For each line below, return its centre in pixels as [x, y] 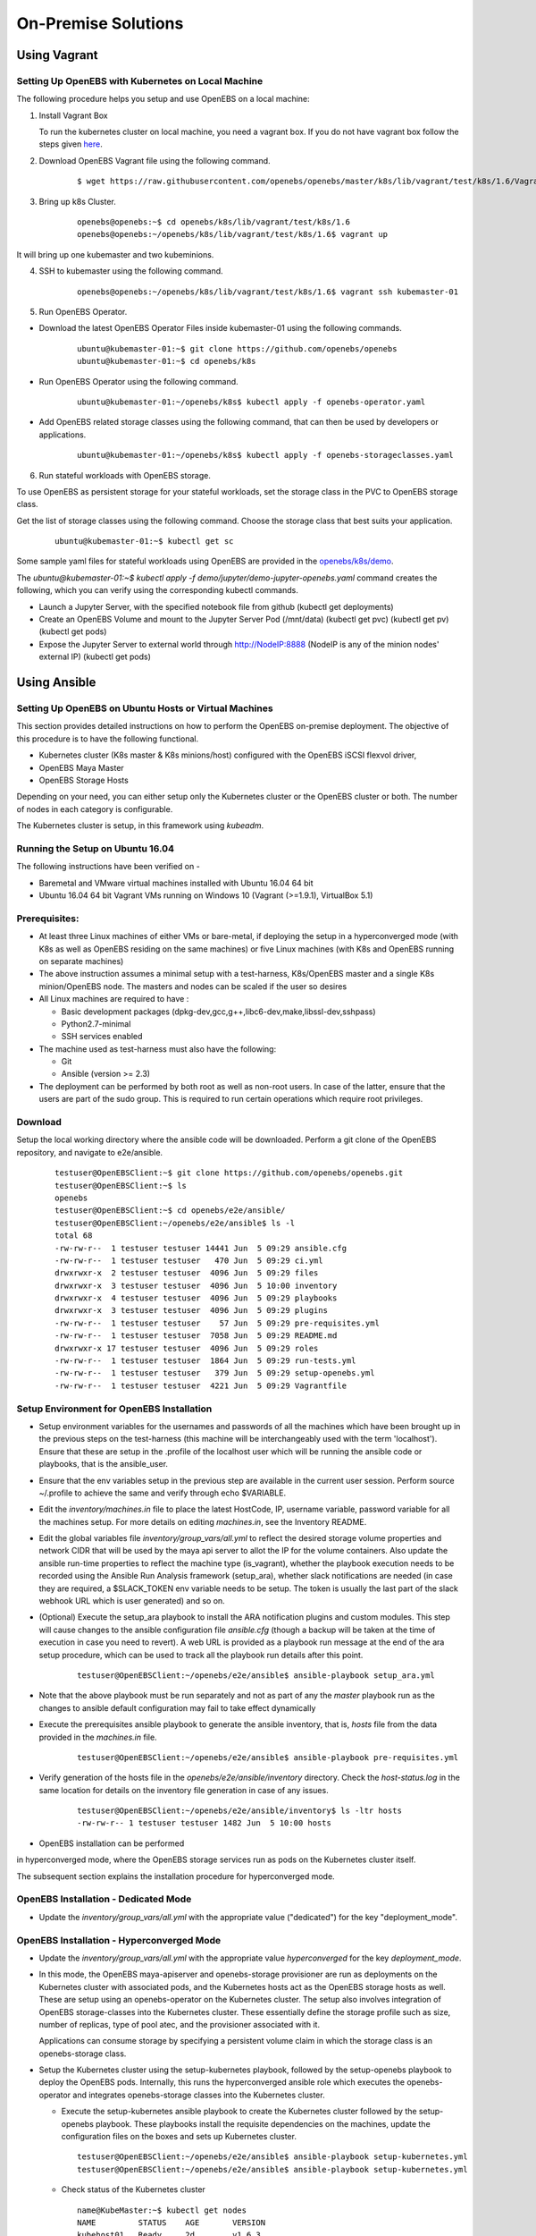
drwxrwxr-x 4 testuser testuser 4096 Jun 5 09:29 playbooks [196, 1298]
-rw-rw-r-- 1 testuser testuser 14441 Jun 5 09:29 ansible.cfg [201, 1248]
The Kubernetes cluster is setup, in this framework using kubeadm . [140, 826]
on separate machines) [81, 961]
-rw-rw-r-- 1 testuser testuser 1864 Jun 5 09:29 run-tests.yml [205, 1361]
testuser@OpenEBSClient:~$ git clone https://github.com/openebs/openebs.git [229, 1173]
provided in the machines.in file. [98, 1737]
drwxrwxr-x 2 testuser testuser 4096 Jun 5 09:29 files [187, 1273]
